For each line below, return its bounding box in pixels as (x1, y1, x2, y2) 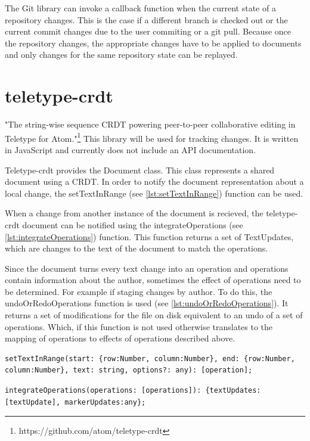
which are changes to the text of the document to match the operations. (5, 242, 268, 254)
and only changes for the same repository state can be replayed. (5, 48, 238, 61)
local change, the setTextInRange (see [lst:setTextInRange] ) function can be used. (5, 187, 303, 199)
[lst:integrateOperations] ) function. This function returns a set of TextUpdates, (5, 230, 294, 243)
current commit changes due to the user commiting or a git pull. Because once (5, 25, 292, 38)
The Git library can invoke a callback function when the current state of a (5, 2, 276, 14)
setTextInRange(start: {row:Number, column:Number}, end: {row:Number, (5, 354, 295, 363)
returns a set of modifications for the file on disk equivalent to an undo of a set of (5, 309, 303, 321)
